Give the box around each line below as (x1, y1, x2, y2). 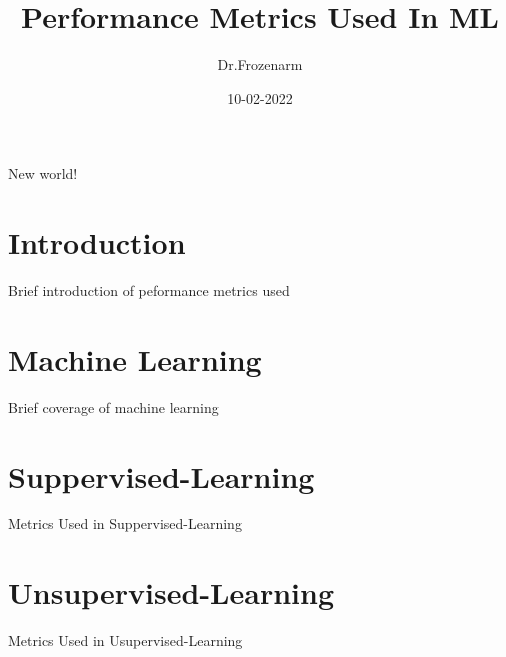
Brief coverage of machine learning (8, 396, 219, 417)
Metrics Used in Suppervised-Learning (8, 513, 242, 534)
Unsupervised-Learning (8, 572, 334, 613)
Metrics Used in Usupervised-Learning (8, 630, 243, 651)
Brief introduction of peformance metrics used (8, 280, 290, 301)
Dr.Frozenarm (217, 54, 303, 75)
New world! (8, 163, 78, 184)
